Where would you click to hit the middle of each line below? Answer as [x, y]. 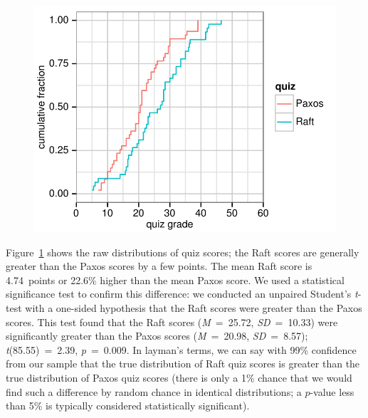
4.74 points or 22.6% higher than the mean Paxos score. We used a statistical [175, 279]
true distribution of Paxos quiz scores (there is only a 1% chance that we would [179, 377]
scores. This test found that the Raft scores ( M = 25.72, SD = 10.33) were [172, 322]
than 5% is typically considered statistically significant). [128, 406]
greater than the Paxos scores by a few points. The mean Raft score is [159, 266]
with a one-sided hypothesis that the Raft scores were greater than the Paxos [194, 307]
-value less [332, 391]
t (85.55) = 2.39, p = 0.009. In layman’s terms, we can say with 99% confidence [181, 349]
